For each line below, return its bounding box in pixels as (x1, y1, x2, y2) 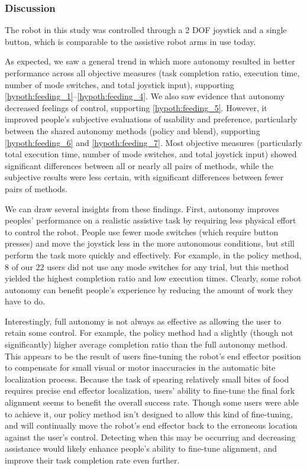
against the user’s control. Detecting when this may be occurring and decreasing (5, 430, 296, 443)
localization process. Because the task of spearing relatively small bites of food (5, 372, 289, 385)
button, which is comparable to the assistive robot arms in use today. (5, 35, 256, 47)
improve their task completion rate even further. (5, 454, 180, 466)
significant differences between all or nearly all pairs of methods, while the (5, 159, 273, 171)
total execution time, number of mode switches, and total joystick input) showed (5, 148, 297, 160)
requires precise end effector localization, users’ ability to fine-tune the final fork (5, 384, 295, 397)
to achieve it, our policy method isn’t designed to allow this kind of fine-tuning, (5, 407, 293, 420)
